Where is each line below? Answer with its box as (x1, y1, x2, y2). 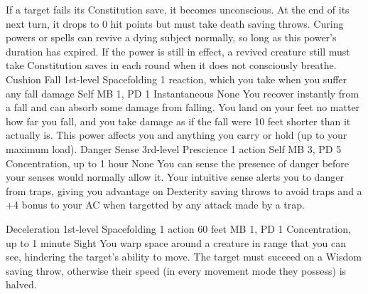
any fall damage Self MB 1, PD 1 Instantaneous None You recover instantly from (6, 85, 359, 100)
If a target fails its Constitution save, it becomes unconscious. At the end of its (6, 2, 350, 16)
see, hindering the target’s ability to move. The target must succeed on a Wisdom (6, 249, 362, 264)
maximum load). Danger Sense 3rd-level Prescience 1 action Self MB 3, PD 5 (6, 141, 342, 156)
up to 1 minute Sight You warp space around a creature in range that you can (6, 235, 347, 250)
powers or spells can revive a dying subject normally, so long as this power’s (6, 30, 337, 45)
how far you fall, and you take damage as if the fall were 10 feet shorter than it (6, 113, 351, 128)
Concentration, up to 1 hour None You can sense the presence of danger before (6, 155, 350, 170)
